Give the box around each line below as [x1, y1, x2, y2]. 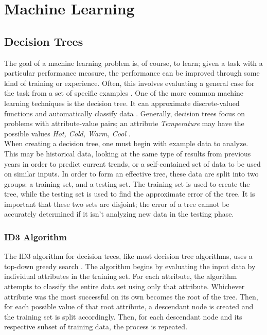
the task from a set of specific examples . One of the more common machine [4, 87, 244, 98]
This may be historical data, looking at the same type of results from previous [4, 148, 251, 158]
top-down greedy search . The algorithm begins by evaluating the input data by [4, 260, 256, 271]
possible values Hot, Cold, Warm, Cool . [4, 128, 131, 138]
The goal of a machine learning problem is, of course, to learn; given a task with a [4, 57, 263, 68]
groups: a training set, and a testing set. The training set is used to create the [4, 178, 250, 189]
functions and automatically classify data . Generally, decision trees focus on [4, 108, 245, 118]
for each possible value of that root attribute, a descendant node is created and [4, 301, 254, 312]
